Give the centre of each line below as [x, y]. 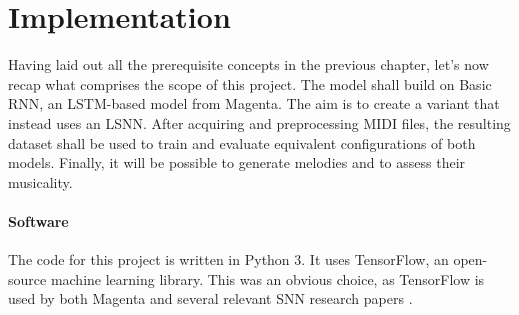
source [27, 278]
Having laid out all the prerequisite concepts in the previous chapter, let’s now [248, 64]
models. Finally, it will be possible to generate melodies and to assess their [237, 162]
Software [38, 220]
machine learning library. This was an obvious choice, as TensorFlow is [267, 278]
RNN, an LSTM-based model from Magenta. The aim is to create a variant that [254, 103]
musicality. [40, 181]
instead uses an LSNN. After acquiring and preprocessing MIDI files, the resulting [259, 122]
